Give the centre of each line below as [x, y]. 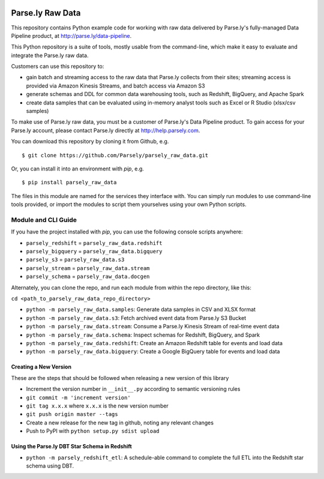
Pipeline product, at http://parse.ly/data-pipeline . [71, 35]
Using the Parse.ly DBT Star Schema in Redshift [71, 447]
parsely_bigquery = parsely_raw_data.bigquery [94, 252]
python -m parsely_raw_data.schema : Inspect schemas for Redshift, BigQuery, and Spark [143, 335]
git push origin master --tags [72, 414]
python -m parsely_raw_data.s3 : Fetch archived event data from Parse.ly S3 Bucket [136, 318]
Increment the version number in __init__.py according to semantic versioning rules [133, 389]
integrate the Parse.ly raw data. [50, 55]
